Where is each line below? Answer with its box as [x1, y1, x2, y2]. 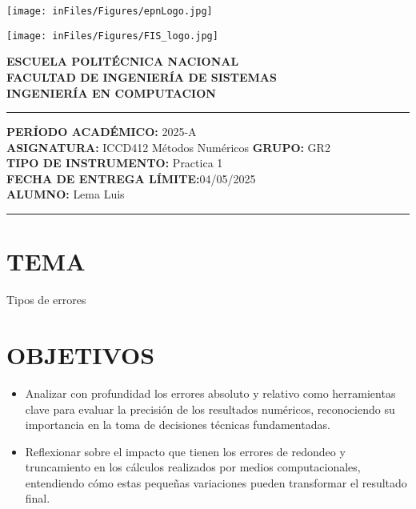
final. [25, 490, 50, 507]
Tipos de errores [6, 291, 86, 308]
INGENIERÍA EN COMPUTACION [6, 84, 216, 101]
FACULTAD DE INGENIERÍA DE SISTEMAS [6, 68, 277, 85]
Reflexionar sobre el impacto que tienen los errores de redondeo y [25, 443, 346, 459]
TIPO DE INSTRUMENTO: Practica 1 [6, 154, 223, 171]
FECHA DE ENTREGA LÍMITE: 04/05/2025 [6, 170, 256, 186]
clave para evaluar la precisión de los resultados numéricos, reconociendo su [25, 400, 395, 417]
